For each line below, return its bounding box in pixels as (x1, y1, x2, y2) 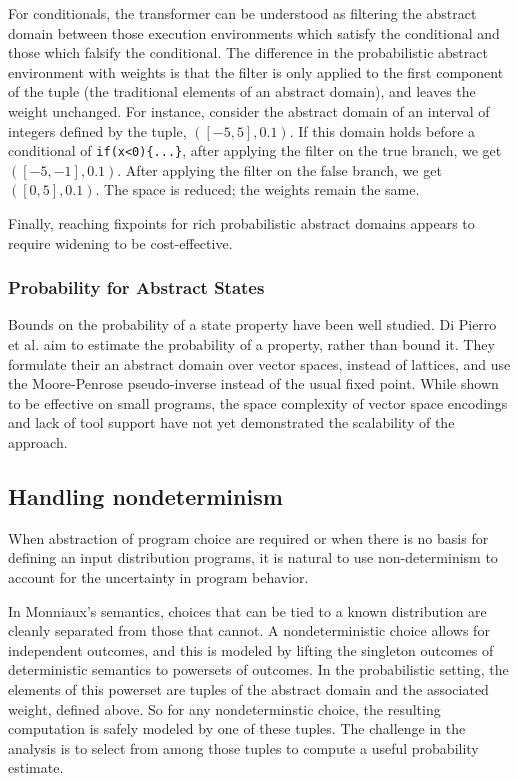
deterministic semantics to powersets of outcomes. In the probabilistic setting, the (8, 659, 509, 680)
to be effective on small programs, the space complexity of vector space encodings (8, 392, 508, 413)
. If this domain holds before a (289, 120, 476, 141)
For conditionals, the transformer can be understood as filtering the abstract (8, 3, 477, 23)
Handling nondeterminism (8, 480, 283, 511)
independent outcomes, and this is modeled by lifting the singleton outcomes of (8, 639, 494, 660)
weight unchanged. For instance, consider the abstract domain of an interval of (8, 100, 490, 121)
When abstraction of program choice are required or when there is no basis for (8, 527, 489, 548)
